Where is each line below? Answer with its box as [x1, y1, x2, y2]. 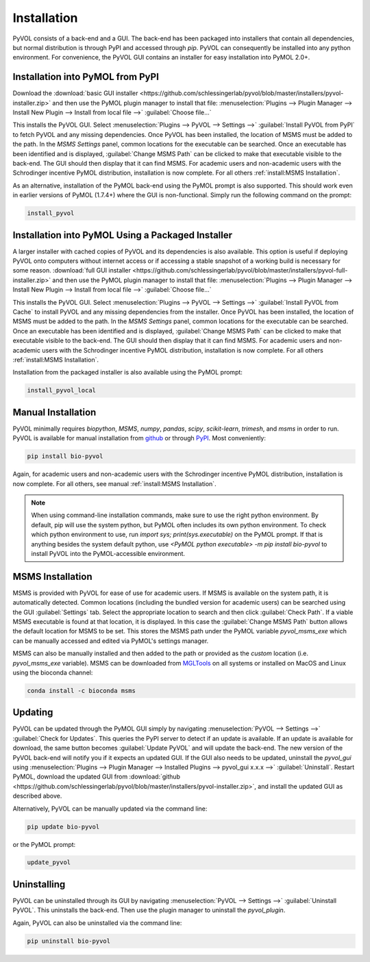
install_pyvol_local [27, 387, 96, 394]
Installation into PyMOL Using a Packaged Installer [12, 229, 233, 241]
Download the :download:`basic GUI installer [12, 89, 138, 97]
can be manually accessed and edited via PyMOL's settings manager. [12, 637, 209, 645]
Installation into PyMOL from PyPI [12, 71, 159, 83]
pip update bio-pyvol [27, 822, 100, 831]
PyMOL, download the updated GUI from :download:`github [12, 772, 181, 781]
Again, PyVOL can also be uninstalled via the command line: [12, 918, 182, 927]
